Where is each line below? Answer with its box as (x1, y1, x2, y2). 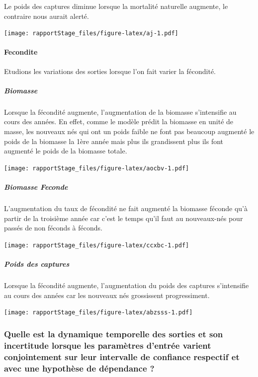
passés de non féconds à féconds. (4, 223, 102, 233)
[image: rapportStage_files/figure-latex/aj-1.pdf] (4, 30, 178, 37)
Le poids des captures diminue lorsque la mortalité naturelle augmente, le (4, 1, 228, 11)
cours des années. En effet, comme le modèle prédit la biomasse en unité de (4, 116, 234, 127)
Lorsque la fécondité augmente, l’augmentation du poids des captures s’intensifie (4, 280, 249, 290)
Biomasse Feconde (4, 182, 68, 192)
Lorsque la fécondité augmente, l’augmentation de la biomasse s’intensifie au (4, 106, 237, 117)
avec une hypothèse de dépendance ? (4, 362, 155, 374)
